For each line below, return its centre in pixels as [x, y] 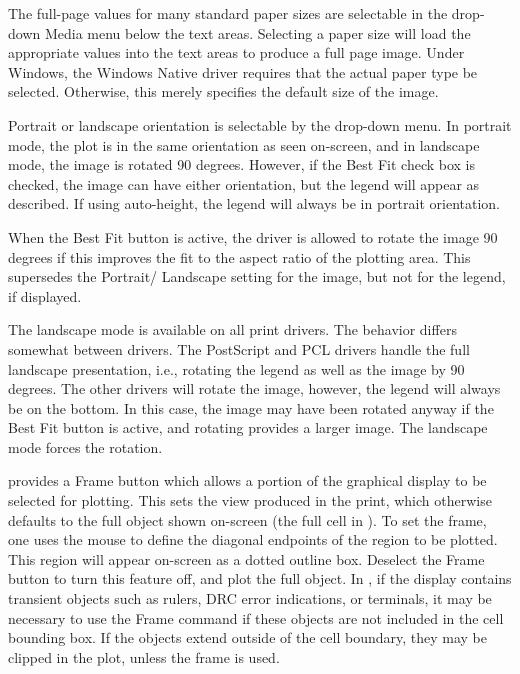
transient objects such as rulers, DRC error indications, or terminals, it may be [250, 598]
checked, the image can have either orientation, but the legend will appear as [244, 183]
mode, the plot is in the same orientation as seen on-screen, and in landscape [244, 144]
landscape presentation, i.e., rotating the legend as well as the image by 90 [236, 368]
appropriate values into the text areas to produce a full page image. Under [236, 52]
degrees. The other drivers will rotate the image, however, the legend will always [254, 388]
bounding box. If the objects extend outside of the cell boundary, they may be [247, 637]
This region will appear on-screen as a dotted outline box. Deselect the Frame [246, 558]
